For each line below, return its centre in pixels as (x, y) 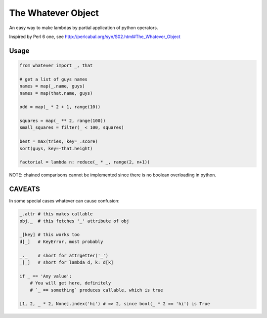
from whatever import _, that (56, 65)
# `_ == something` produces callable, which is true (96, 290)
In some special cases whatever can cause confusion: (64, 201)
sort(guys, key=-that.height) (56, 148)
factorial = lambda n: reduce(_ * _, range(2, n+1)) (85, 162)
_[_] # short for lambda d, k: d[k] (67, 262)
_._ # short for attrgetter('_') (64, 255)
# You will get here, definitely (70, 283)
